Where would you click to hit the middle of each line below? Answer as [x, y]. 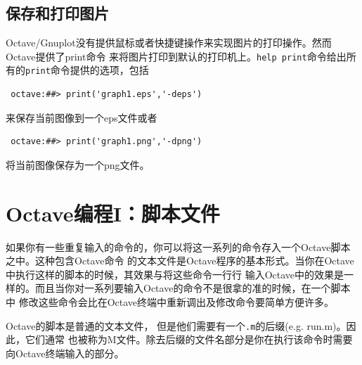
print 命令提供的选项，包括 [87, 70]
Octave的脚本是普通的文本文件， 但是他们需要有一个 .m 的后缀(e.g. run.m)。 [176, 325]
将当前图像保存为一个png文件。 [78, 164]
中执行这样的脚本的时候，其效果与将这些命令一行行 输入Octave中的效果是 [175, 274]
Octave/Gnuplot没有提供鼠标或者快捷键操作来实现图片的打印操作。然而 [169, 43]
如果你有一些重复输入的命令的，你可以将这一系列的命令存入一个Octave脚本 [178, 246]
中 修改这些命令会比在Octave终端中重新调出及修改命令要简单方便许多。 [170, 301]
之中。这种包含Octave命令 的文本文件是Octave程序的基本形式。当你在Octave [180, 261]
